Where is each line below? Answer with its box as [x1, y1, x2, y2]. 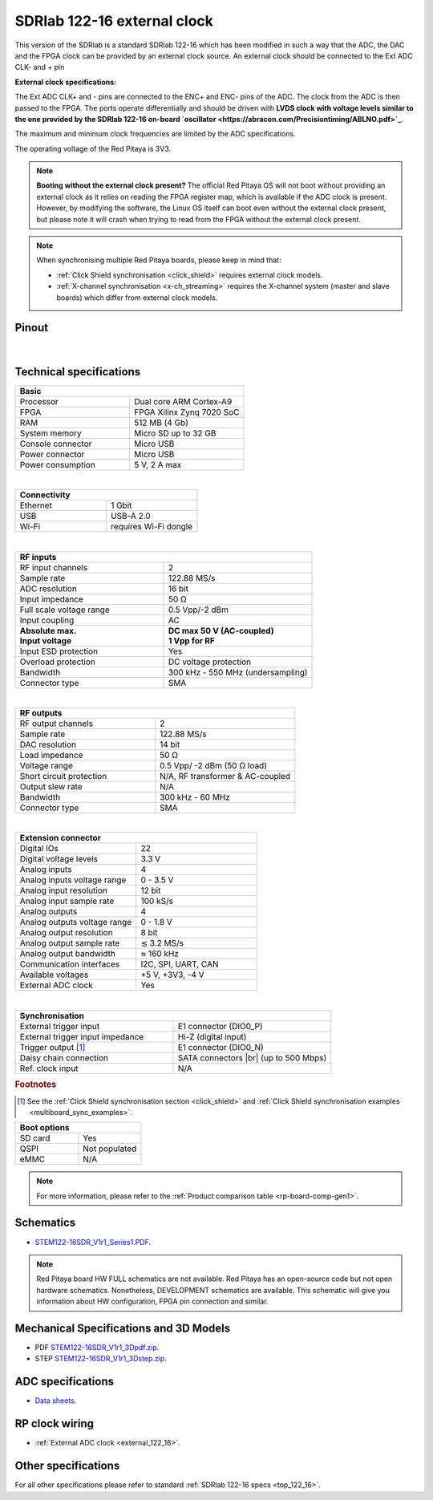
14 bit [159, 739, 180, 750]
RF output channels [19, 718, 94, 729]
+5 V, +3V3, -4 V [140, 969, 204, 980]
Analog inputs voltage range [19, 874, 127, 886]
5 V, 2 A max [133, 459, 182, 470]
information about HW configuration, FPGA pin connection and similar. [36, 1296, 269, 1307]
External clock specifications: [14, 77, 116, 87]
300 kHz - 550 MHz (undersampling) [168, 667, 308, 678]
